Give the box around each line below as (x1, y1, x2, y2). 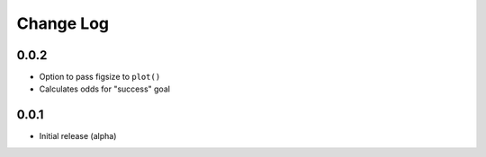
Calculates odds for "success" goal (39, 83, 171, 94)
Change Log (16, 13, 110, 33)
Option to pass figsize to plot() (39, 72, 161, 83)
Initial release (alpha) (39, 131, 117, 142)
